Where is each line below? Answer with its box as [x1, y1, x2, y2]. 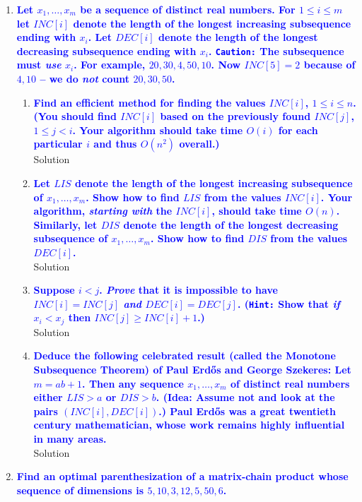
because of [303, 57, 356, 72]
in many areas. [33, 431, 107, 446]
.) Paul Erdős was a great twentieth [158, 403, 337, 418]
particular [33, 136, 83, 151]
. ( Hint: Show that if [237, 296, 340, 311]
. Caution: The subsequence [208, 43, 344, 58]
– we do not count [40, 71, 130, 86]
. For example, [74, 57, 146, 72]
